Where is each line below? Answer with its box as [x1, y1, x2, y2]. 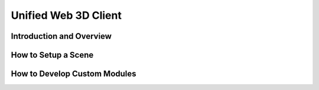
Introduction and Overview [11, 31, 112, 41]
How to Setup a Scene [11, 50, 94, 60]
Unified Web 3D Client [11, 9, 122, 22]
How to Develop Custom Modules [11, 69, 136, 79]
